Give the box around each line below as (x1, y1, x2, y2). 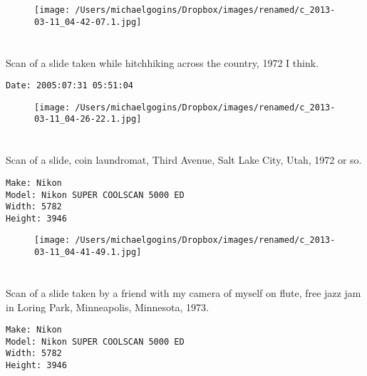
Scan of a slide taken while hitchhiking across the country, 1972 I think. (6, 55, 319, 70)
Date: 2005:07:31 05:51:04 (6, 80, 133, 91)
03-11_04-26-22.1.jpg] (34, 114, 142, 125)
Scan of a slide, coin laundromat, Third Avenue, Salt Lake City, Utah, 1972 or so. (6, 152, 362, 167)
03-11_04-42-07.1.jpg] (34, 16, 142, 27)
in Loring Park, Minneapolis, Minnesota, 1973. (6, 299, 209, 314)
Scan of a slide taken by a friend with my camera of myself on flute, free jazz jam (6, 285, 361, 300)
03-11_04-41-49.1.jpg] (34, 247, 142, 258)
